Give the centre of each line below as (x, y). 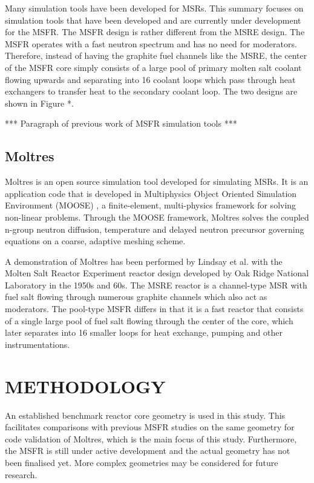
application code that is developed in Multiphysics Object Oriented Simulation (151, 193)
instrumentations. (38, 344)
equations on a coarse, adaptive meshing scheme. (95, 241)
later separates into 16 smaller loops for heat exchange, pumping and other (144, 332)
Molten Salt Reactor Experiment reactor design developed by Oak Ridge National (157, 273)
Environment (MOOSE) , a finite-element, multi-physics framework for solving (151, 205)
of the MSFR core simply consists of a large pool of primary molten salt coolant (153, 67)
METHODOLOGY (85, 386)
